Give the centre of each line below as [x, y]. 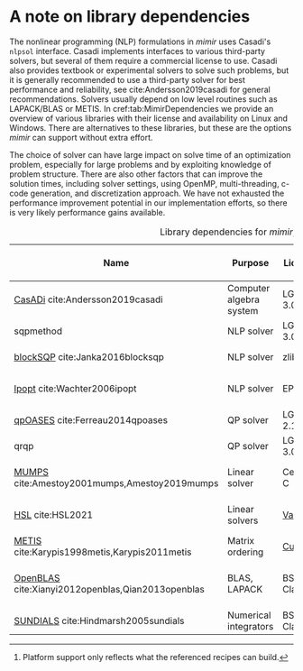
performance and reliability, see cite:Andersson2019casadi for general [140, 89]
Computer [248, 288]
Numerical [249, 615]
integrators [250, 626]
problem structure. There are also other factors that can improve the [136, 174]
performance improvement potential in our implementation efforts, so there [148, 202]
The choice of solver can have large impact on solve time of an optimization [150, 154]
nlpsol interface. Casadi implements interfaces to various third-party [138, 51]
